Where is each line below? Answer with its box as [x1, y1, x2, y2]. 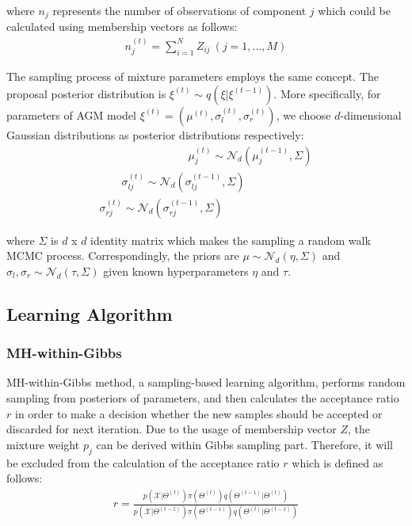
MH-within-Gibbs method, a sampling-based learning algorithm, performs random [6, 374, 406, 391]
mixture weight [6, 436, 80, 452]
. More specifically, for [273, 85, 381, 101]
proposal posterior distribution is [6, 85, 166, 101]
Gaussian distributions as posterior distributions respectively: [6, 126, 304, 143]
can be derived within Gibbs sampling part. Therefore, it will [96, 436, 393, 452]
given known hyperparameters [103, 262, 249, 279]
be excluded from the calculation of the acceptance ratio [6, 454, 280, 471]
